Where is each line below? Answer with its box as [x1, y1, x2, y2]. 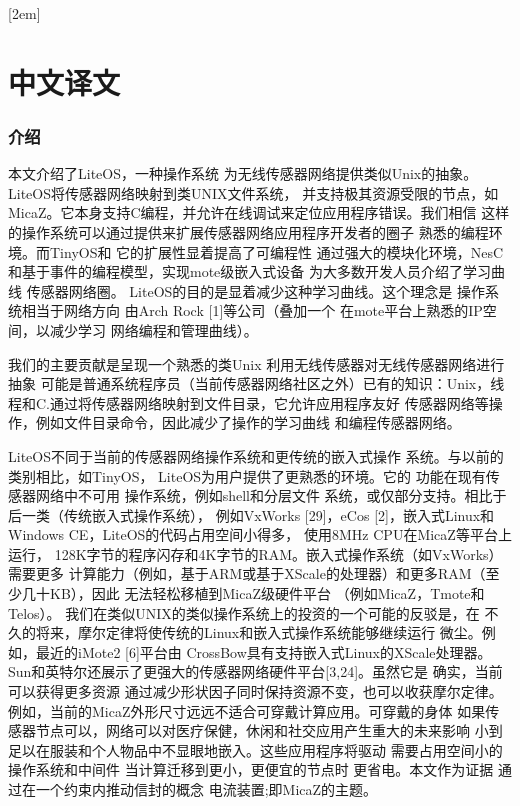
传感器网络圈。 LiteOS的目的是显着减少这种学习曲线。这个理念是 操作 [26, 280, 485, 301]
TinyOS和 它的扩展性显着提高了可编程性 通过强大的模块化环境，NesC [49, 241, 504, 262]
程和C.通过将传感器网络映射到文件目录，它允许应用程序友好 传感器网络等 [8, 392, 489, 413]
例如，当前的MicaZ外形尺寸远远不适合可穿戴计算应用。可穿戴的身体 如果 [8, 700, 486, 721]
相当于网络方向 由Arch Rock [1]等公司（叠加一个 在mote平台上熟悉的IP [21, 300, 483, 321]
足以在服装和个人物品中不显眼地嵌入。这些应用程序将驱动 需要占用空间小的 [8, 739, 503, 760]
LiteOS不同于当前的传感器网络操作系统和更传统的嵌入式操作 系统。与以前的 [8, 445, 504, 466]
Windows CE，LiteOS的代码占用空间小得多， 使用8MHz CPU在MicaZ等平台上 [8, 524, 512, 545]
